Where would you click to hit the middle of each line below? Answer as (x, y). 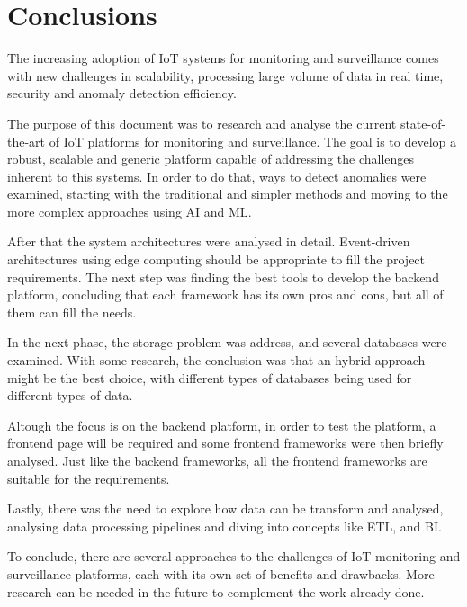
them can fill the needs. (72, 312)
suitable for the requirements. (89, 478)
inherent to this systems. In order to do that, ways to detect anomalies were (217, 176)
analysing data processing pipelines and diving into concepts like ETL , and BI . (225, 526)
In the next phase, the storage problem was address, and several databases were (227, 342)
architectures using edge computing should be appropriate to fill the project (216, 259)
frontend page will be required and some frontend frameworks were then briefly (225, 443)
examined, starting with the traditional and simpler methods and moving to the (228, 194)
